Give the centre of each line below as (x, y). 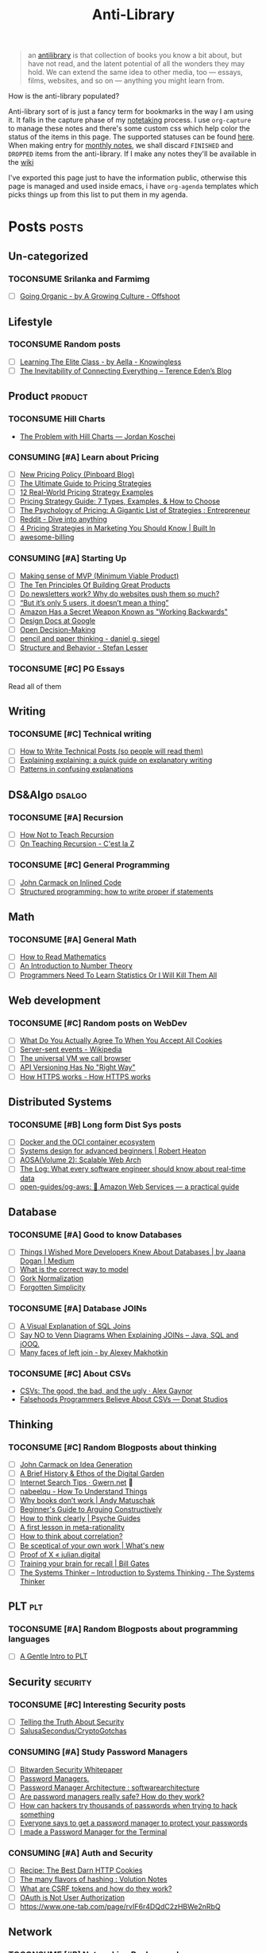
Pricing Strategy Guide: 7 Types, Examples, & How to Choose (120, 501)
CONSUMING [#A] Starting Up (67, 558)
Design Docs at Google (58, 621)
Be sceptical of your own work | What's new (92, 1545)
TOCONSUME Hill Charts (57, 419)
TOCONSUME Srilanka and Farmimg (79, 279)
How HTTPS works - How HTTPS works (85, 1076)
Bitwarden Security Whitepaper (71, 1769)
